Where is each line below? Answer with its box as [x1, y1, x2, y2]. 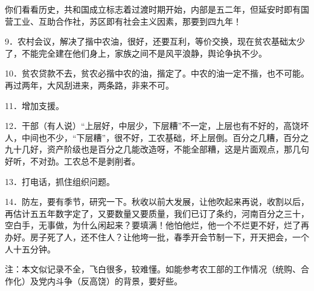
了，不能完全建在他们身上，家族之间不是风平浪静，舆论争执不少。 [5, 46, 267, 59]
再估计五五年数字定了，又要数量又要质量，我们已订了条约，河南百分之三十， [5, 207, 309, 219]
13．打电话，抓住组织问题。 [5, 175, 115, 187]
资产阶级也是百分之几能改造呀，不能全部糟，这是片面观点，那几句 [46, 143, 309, 155]
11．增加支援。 [5, 99, 64, 111]
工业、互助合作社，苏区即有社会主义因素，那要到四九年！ [13, 14, 242, 27]
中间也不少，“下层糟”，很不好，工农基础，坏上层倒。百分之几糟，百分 [21, 131, 301, 143]
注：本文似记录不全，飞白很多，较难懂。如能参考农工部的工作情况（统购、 [5, 263, 301, 275]
